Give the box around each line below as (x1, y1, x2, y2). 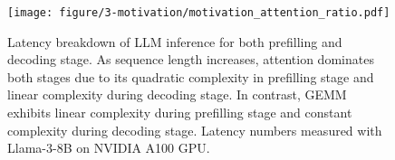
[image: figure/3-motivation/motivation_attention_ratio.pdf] (7, 6, 390, 19)
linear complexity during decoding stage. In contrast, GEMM (7, 85, 347, 104)
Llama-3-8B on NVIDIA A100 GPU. (7, 138, 210, 157)
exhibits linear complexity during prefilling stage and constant (7, 103, 352, 122)
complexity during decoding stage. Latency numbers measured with (7, 120, 382, 139)
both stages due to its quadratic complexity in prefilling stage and (7, 67, 374, 86)
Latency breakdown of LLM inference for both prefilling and (7, 32, 342, 51)
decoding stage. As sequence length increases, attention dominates (7, 50, 374, 69)
